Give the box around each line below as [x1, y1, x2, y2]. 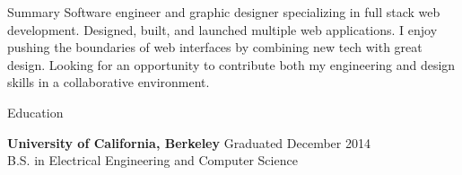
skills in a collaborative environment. [7, 73, 210, 92]
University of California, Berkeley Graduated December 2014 [7, 133, 370, 152]
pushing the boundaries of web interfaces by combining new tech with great [7, 38, 423, 57]
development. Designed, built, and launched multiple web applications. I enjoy [7, 20, 438, 39]
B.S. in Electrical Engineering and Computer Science [7, 151, 298, 170]
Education [7, 102, 64, 121]
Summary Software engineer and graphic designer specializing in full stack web [7, 3, 440, 21]
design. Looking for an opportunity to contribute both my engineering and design [7, 55, 456, 74]
